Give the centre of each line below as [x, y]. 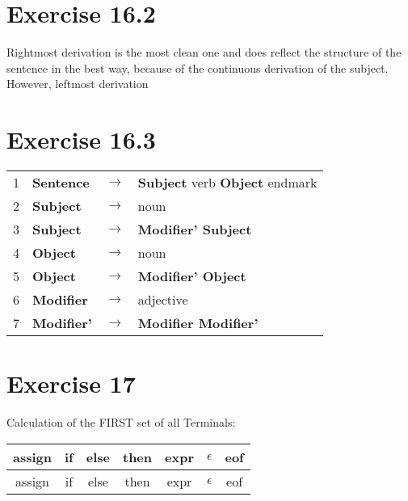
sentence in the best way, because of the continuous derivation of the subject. [198, 67]
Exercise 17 [71, 383]
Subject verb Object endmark [227, 183]
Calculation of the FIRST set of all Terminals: [121, 422]
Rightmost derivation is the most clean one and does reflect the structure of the [204, 52]
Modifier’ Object [192, 276]
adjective [163, 300]
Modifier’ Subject [195, 229]
